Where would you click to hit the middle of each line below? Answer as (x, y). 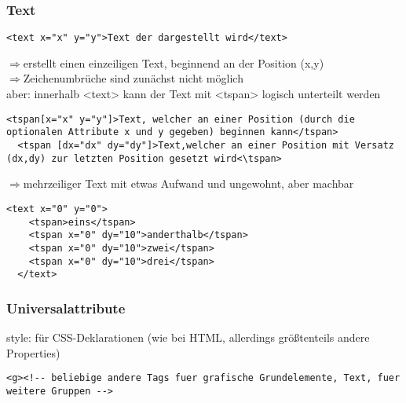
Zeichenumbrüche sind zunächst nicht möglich (133, 78)
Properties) (33, 352)
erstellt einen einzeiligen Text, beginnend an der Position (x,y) (174, 62)
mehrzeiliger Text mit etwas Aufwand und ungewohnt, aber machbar (188, 183)
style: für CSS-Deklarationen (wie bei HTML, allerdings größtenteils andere (188, 337)
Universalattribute (66, 308)
